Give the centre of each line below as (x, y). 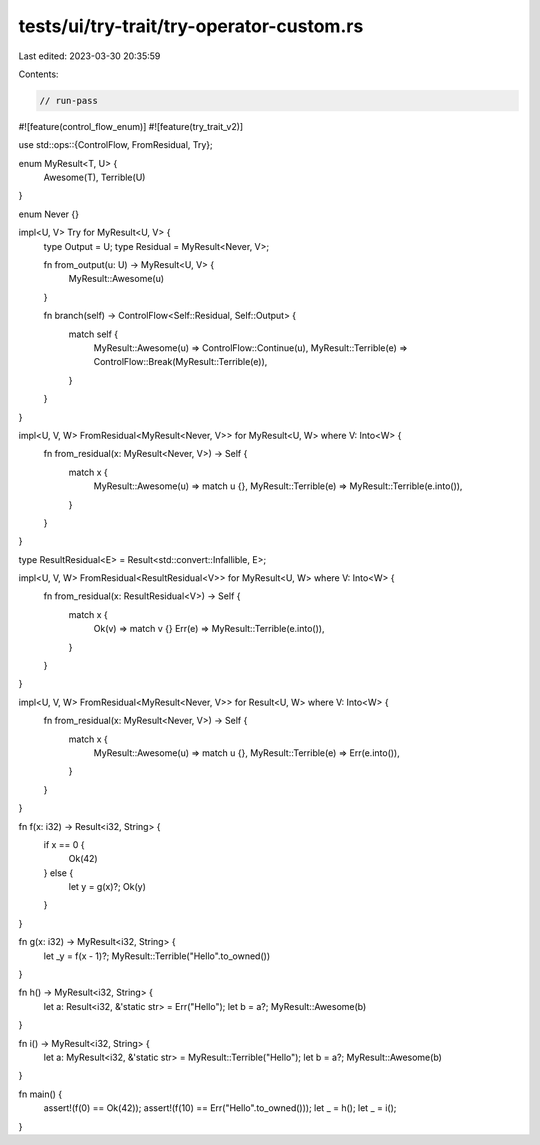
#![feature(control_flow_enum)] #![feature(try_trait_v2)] (131, 126)
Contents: (38, 74)
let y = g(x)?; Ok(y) (107, 887)
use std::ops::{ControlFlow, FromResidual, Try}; (116, 145)
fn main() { (40, 1094)
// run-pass (69, 100)
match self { (93, 334)
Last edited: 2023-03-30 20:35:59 (89, 56)
